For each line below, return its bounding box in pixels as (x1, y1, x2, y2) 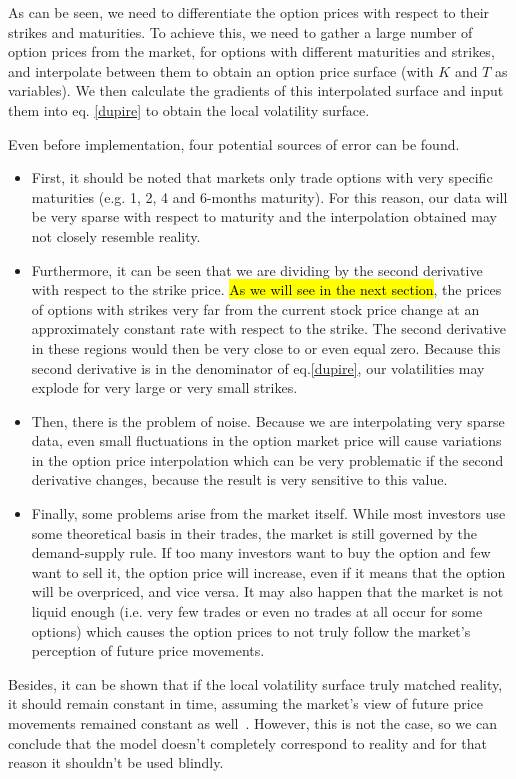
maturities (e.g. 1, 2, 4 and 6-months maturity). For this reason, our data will (31, 186, 508, 207)
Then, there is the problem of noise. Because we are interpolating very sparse (31, 410, 505, 431)
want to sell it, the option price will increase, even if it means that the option (31, 561, 506, 582)
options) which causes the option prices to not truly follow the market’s (31, 620, 471, 641)
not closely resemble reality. (31, 225, 201, 246)
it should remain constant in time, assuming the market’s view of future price (8, 693, 483, 714)
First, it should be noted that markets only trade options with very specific (31, 167, 493, 188)
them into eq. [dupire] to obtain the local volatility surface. (8, 99, 370, 120)
